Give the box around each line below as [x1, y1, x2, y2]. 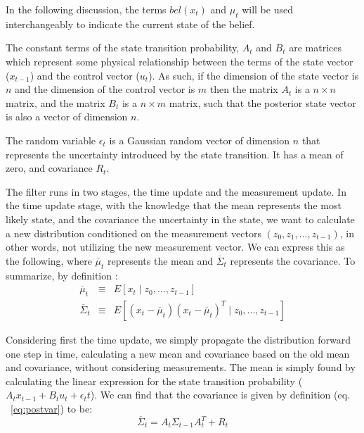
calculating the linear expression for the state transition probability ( [6, 373, 303, 388]
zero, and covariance [6, 161, 93, 175]
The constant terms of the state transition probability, [6, 40, 240, 55]
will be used [242, 2, 293, 16]
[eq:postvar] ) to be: [11, 401, 93, 415]
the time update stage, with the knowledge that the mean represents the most [6, 198, 342, 213]
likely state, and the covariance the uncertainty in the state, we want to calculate [6, 211, 355, 226]
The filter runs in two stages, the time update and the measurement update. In [6, 184, 346, 199]
